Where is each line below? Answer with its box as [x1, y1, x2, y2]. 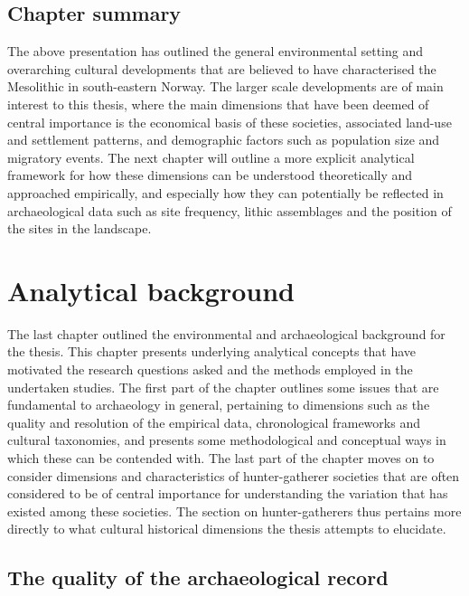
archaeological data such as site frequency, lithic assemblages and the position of [7, 201, 452, 220]
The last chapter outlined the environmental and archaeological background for [7, 324, 446, 343]
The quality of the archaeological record [7, 563, 389, 591]
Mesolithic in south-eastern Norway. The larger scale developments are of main [7, 77, 444, 96]
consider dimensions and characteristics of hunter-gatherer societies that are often [7, 466, 460, 485]
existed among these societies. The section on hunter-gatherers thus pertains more [7, 501, 462, 520]
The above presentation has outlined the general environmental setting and [7, 42, 424, 61]
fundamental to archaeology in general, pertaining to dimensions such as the [7, 395, 430, 414]
